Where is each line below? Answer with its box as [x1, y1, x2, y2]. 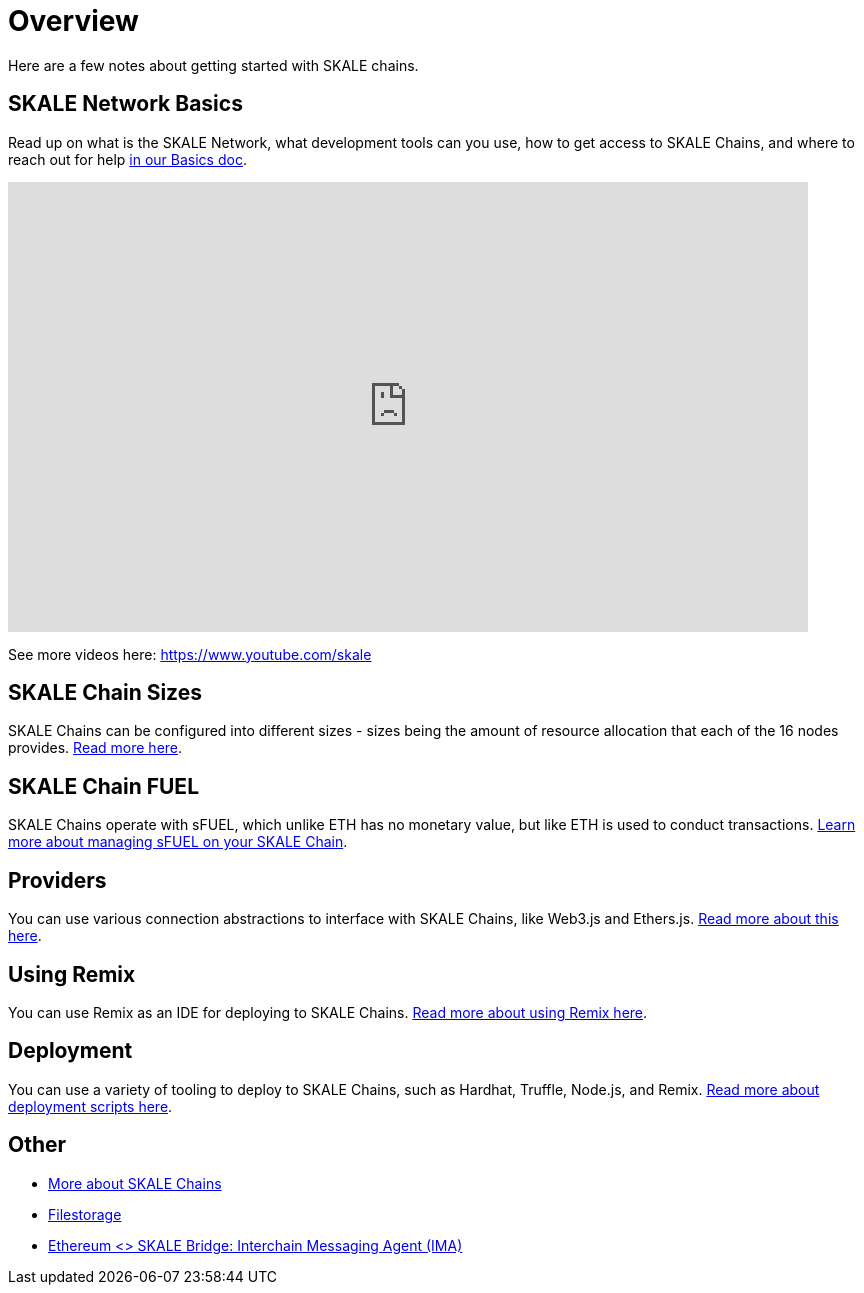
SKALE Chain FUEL [8, 773, 199, 799]
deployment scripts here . [8, 1097, 173, 1115]
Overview [8, 4, 139, 38]
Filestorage [48, 1205, 122, 1223]
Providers [8, 867, 107, 893]
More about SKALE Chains [48, 1174, 222, 1192]
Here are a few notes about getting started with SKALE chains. [8, 56, 419, 74]
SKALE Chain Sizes [8, 680, 202, 706]
